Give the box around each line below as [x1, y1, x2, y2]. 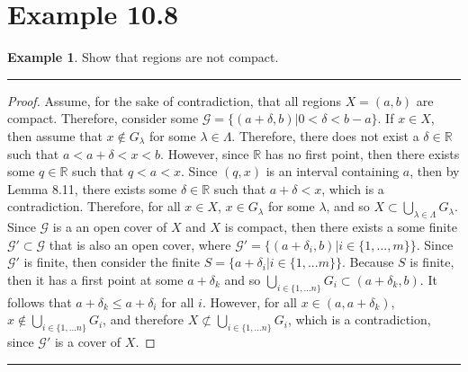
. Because [341, 252, 394, 271]
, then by [409, 162, 460, 181]
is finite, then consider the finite [23, 252, 201, 271]
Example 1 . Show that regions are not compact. [7, 48, 279, 66]
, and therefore [103, 310, 184, 329]
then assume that [7, 126, 103, 145]
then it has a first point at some [7, 270, 184, 288]
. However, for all [202, 292, 297, 311]
